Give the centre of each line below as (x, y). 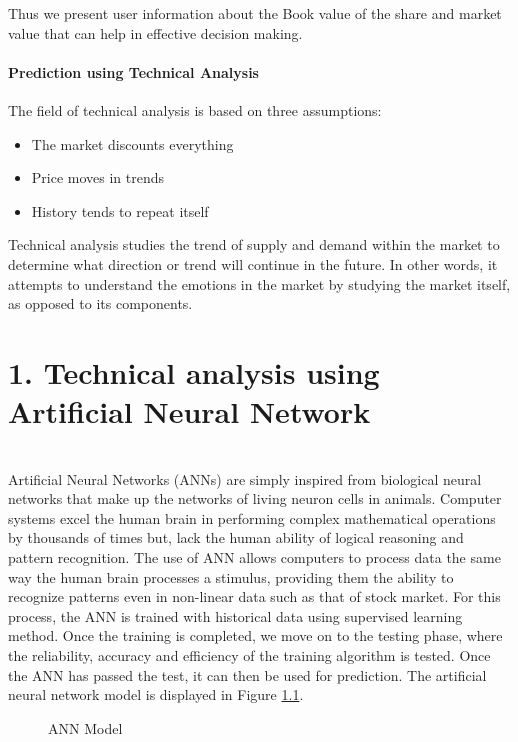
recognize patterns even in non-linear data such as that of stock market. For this (254, 596)
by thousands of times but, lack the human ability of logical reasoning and (236, 537)
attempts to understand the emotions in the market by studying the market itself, (259, 283)
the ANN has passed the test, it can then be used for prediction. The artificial (247, 674)
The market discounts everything (132, 143)
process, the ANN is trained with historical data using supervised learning (235, 615)
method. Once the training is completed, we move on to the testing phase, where (255, 635)
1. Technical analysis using (194, 371)
